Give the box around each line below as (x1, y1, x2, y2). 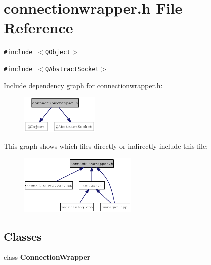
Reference (4, 17, 73, 38)
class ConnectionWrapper (4, 252, 91, 262)
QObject (45, 49, 71, 56)
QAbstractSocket (45, 65, 99, 73)
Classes (4, 228, 42, 244)
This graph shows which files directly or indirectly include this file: (4, 141, 208, 151)
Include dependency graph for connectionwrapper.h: (4, 80, 163, 90)
